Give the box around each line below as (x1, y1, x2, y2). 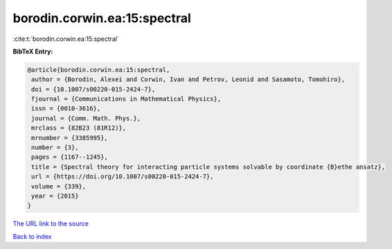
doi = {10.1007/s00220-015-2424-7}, (31, 85, 156, 93)
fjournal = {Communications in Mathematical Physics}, (31, 95, 222, 103)
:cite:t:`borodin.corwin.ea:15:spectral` (12, 35, 119, 43)
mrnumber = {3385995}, (31, 134, 109, 141)
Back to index (12, 232, 52, 241)
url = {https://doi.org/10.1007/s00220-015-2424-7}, (31, 173, 214, 180)
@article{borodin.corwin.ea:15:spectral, (27, 66, 170, 74)
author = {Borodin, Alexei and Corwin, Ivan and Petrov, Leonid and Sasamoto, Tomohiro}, (31, 76, 346, 83)
